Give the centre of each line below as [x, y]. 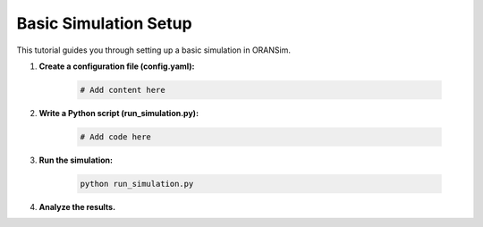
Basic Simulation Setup [104, 23]
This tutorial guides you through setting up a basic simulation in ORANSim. [153, 50]
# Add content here [123, 90]
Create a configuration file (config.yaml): [117, 66]
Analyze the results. [77, 206]
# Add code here [116, 137]
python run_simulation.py [137, 184]
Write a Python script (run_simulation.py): [119, 113]
